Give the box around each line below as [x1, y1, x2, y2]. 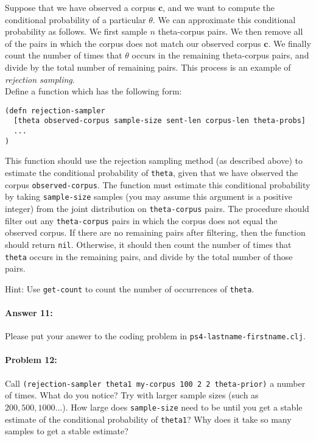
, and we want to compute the [163, 1, 275, 13]
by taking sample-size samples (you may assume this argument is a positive [5, 190, 292, 203]
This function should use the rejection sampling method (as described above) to [5, 154, 303, 167]
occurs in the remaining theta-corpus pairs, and [132, 49, 309, 62]
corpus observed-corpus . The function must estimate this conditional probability [5, 178, 311, 191]
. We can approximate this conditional [152, 13, 296, 26]
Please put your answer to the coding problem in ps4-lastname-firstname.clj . [5, 330, 306, 342]
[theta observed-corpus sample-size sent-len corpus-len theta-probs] [13, 116, 306, 125]
